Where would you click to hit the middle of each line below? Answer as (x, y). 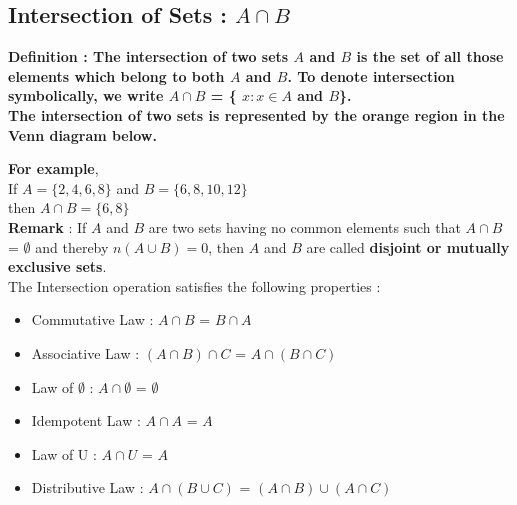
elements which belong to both (116, 75)
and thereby (72, 246)
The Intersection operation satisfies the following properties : (194, 285)
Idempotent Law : (86, 420)
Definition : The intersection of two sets (148, 56)
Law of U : (64, 453)
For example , (53, 168)
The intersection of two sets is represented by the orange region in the (256, 114)
